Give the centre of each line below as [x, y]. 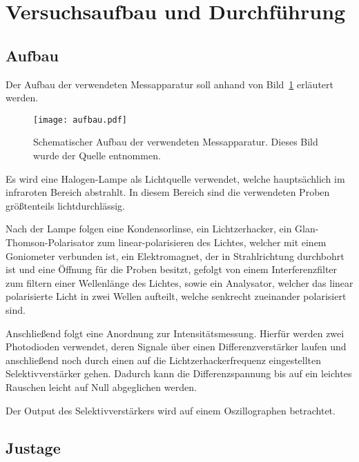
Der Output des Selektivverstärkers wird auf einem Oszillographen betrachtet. [171, 410]
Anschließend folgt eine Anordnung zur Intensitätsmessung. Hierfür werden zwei [175, 333]
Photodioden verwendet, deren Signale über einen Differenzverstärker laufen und [176, 346]
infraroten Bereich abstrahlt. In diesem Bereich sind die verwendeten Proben [168, 192]
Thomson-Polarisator [50, 242]
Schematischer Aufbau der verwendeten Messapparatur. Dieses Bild [176, 142]
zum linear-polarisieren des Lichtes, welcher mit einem [212, 242]
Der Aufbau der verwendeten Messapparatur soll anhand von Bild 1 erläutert [169, 84]
